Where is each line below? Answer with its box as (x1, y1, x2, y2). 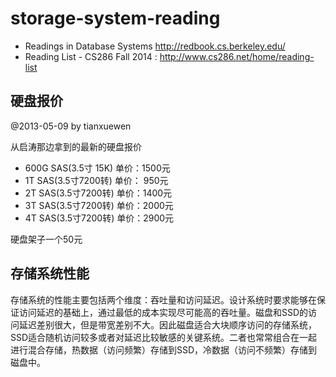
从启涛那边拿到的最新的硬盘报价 (10, 140, 142, 152)
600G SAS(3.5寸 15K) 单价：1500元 (24, 162, 171, 174)
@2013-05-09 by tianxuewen (10, 120, 132, 132)
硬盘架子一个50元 (10, 233, 83, 245)
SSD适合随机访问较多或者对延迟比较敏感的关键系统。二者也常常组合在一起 (10, 331, 318, 343)
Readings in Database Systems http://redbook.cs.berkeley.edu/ (24, 40, 286, 52)
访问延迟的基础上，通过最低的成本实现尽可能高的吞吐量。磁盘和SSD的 (18, 306, 309, 318)
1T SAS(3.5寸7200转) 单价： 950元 (24, 174, 169, 186)
